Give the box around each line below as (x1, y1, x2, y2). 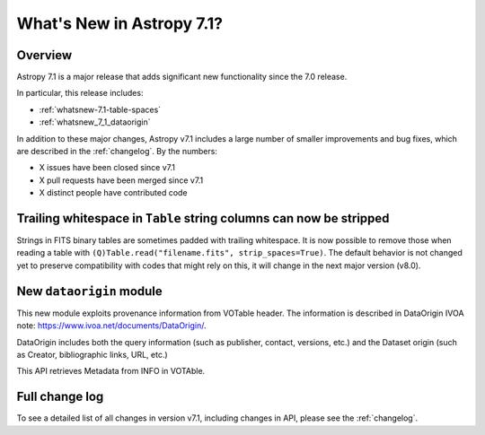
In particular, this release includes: (16, 88, 144, 99)
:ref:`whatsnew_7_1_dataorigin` (39, 117, 151, 127)
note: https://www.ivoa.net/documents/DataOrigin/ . (16, 320, 207, 331)
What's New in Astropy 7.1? (16, 13, 224, 33)
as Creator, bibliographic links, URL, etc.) (16, 349, 168, 360)
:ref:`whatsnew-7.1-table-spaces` (39, 104, 162, 115)
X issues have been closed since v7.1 (39, 162, 175, 173)
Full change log (16, 389, 104, 405)
